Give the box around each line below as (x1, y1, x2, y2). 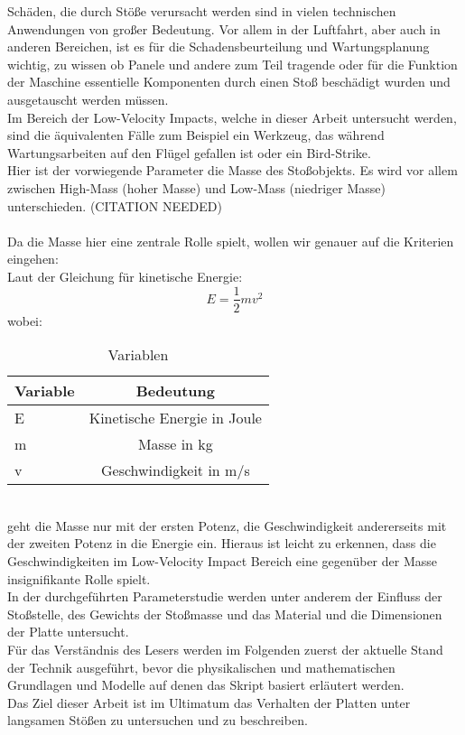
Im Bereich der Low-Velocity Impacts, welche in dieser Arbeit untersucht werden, (7, 107, 457, 126)
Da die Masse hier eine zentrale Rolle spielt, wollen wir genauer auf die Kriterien (7, 231, 454, 250)
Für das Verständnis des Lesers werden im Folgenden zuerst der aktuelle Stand (7, 639, 443, 658)
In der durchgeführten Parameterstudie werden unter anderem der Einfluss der (7, 587, 442, 606)
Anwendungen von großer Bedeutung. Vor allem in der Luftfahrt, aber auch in (7, 19, 441, 38)
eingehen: (7, 249, 59, 268)
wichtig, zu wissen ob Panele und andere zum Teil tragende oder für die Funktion (7, 54, 458, 73)
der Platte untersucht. (7, 622, 129, 641)
